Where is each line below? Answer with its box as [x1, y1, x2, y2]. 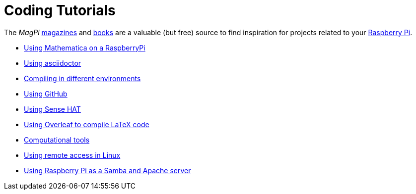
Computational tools [24, 135, 90, 144]
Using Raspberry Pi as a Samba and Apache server [24, 166, 191, 175]
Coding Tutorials [4, 2, 116, 19]
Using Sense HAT [24, 104, 81, 113]
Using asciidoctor [24, 58, 81, 67]
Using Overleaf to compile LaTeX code [24, 120, 149, 129]
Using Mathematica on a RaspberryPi [24, 43, 145, 52]
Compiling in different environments [24, 74, 141, 83]
